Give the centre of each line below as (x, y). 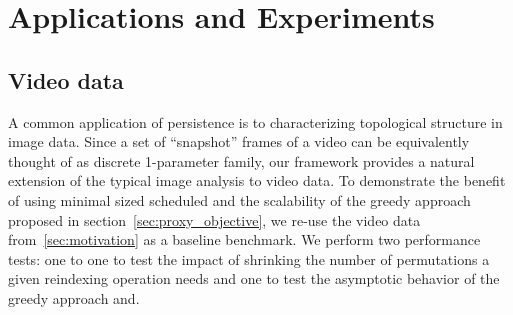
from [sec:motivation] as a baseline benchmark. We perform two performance (244, 239)
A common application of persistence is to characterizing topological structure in (255, 121)
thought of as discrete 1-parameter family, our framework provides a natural (241, 160)
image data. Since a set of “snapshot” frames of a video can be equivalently (239, 141)
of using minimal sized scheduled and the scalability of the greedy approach (239, 199)
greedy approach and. (74, 297)
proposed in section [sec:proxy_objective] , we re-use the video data (214, 219)
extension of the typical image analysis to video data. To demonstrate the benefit (257, 180)
